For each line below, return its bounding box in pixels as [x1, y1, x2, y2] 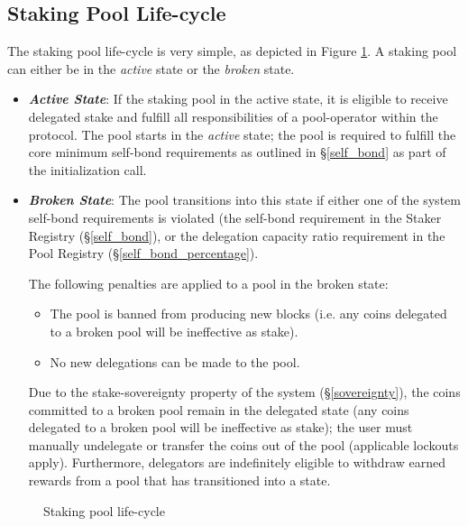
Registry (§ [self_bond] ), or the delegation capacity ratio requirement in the [28, 226, 445, 245]
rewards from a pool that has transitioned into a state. [28, 471, 331, 490]
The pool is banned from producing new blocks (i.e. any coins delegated [50, 304, 447, 323]
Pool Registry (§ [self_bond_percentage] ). [28, 244, 259, 263]
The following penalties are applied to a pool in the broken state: [28, 273, 389, 292]
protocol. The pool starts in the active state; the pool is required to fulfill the [28, 125, 456, 143]
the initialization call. [28, 160, 147, 179]
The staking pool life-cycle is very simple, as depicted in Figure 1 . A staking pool [7, 42, 457, 60]
